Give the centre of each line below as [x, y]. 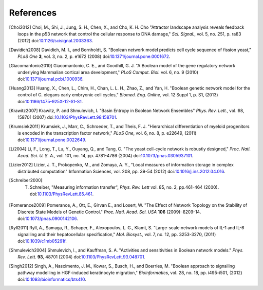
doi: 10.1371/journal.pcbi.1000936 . [51, 79]
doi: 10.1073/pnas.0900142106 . [48, 218]
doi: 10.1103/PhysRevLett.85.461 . [62, 194]
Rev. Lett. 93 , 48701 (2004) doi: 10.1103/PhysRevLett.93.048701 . [82, 257]
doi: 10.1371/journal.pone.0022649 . [52, 140]
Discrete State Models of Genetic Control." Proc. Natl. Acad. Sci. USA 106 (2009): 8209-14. [109, 212]
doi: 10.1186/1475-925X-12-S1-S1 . [50, 102]
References [33, 13]
